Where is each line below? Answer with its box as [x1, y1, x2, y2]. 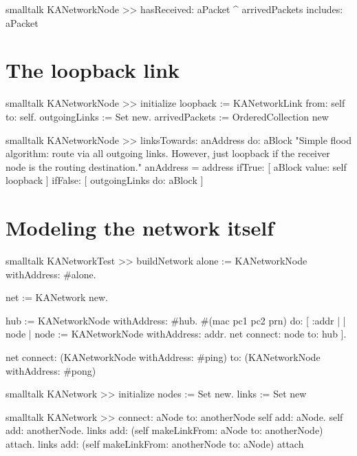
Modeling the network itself [6, 214, 274, 242]
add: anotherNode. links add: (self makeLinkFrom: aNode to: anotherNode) [6, 423, 323, 437]
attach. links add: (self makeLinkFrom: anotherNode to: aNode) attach [6, 436, 304, 450]
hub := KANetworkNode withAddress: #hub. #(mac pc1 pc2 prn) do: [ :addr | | [6, 313, 346, 327]
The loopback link [6, 56, 180, 84]
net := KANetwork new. [6, 290, 108, 304]
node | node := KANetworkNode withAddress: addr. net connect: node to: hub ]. [6, 327, 347, 341]
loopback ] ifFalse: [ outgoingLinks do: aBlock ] [6, 173, 204, 187]
